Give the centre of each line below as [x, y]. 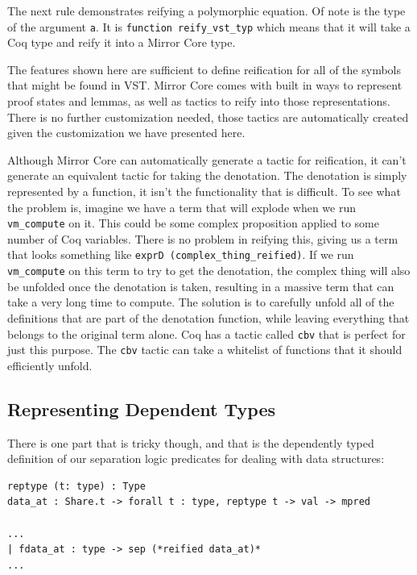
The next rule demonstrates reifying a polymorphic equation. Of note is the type [206, 10]
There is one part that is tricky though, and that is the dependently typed [191, 442]
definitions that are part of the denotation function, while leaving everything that [208, 317]
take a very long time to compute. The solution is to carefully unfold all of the [201, 302]
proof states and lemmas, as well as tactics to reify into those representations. [199, 101]
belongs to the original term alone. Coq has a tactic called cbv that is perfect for [206, 333]
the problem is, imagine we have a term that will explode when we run [182, 207]
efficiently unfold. [50, 365]
